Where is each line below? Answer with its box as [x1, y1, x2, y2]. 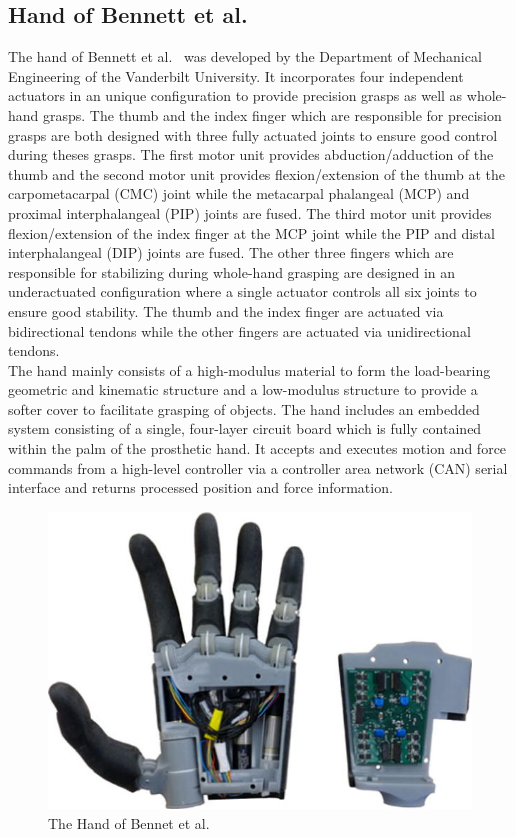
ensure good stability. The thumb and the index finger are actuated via [8, 300, 444, 321]
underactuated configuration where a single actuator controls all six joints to [8, 281, 477, 302]
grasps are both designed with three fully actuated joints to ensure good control [8, 124, 498, 145]
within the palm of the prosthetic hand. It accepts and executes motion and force [8, 438, 507, 459]
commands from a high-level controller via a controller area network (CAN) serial [8, 457, 508, 478]
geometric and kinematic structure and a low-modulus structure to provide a [8, 379, 478, 400]
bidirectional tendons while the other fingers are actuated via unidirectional [8, 320, 471, 341]
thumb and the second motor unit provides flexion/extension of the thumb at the [8, 163, 505, 184]
